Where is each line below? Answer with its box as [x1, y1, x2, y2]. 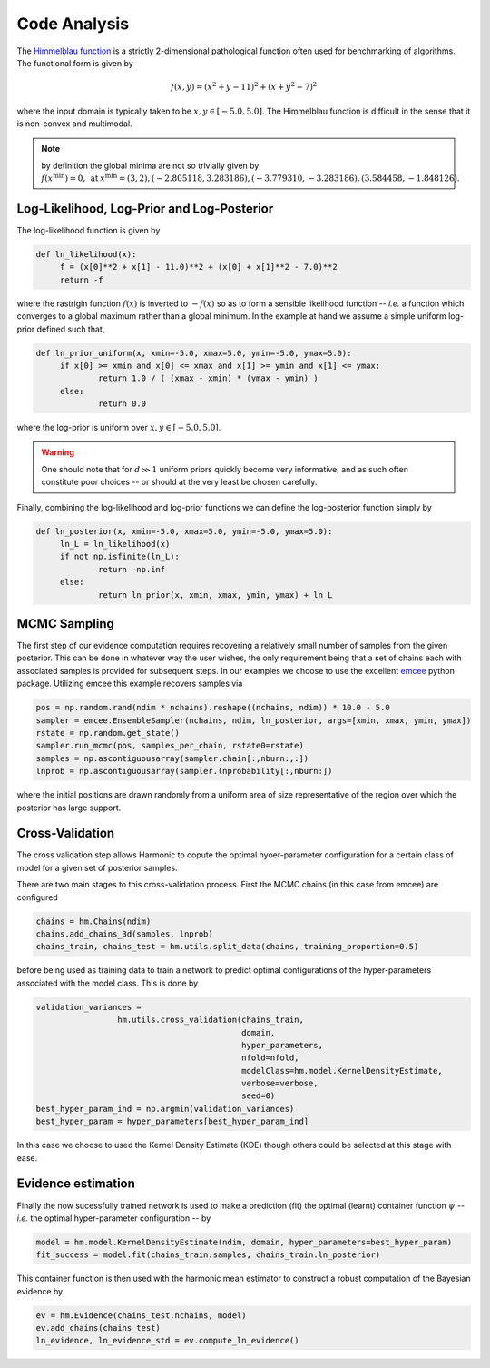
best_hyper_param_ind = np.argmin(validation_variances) [35, 1104, 295, 1114]
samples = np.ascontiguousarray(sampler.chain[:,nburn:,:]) [35, 753, 309, 763]
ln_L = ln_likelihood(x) [59, 539, 171, 549]
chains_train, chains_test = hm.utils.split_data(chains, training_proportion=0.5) [35, 941, 419, 952]
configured [16, 891, 58, 903]
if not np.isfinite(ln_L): [59, 551, 181, 562]
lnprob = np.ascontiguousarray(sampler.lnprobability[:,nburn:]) [35, 766, 333, 777]
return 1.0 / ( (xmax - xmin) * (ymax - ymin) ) [98, 373, 318, 383]
